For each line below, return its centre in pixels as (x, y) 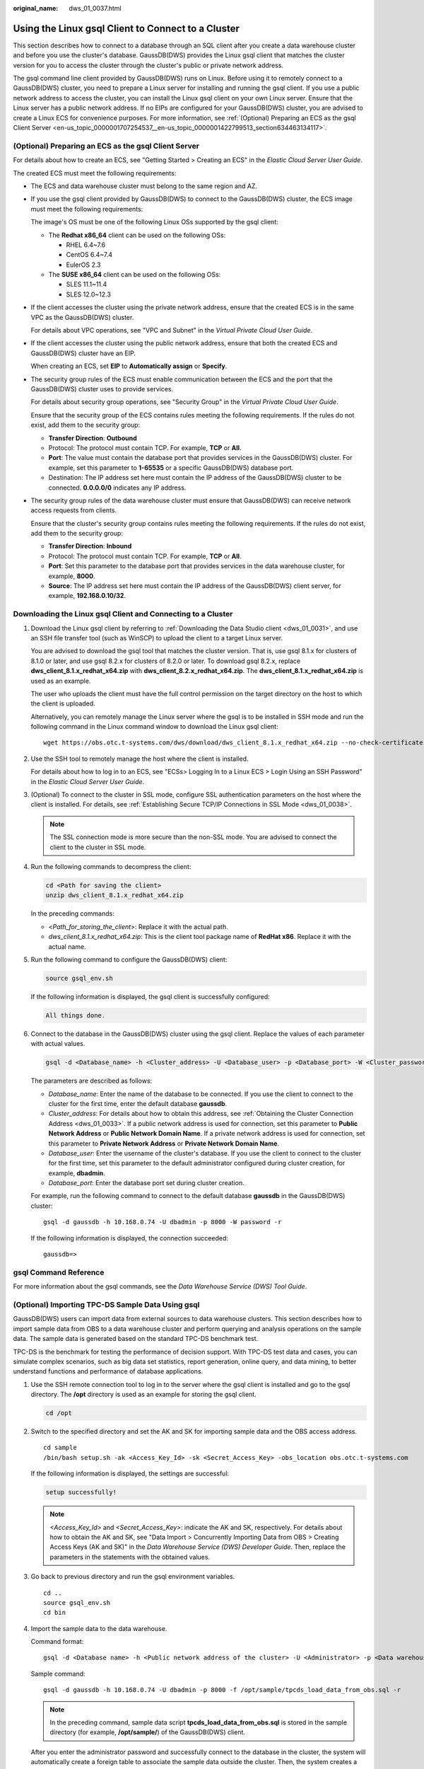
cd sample (60, 1448)
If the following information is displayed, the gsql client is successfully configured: (150, 996)
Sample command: (58, 1673)
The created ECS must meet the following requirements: (95, 173)
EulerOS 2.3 (83, 265)
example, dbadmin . (77, 1173)
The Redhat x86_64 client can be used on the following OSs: (137, 235)
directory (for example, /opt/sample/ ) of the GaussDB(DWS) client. (148, 1732)
